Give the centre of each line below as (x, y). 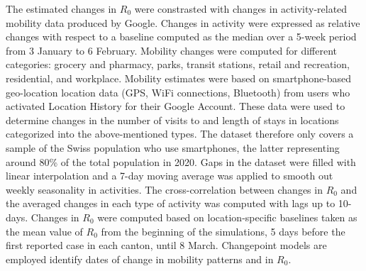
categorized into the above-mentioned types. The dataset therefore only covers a (180, 134)
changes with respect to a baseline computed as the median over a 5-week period (181, 37)
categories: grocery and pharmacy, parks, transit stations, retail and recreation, (178, 64)
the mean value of (44, 231)
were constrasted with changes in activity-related (241, 9)
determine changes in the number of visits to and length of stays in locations (172, 120)
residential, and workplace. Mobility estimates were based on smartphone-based (179, 78)
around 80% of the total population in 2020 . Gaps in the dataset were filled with (181, 161)
